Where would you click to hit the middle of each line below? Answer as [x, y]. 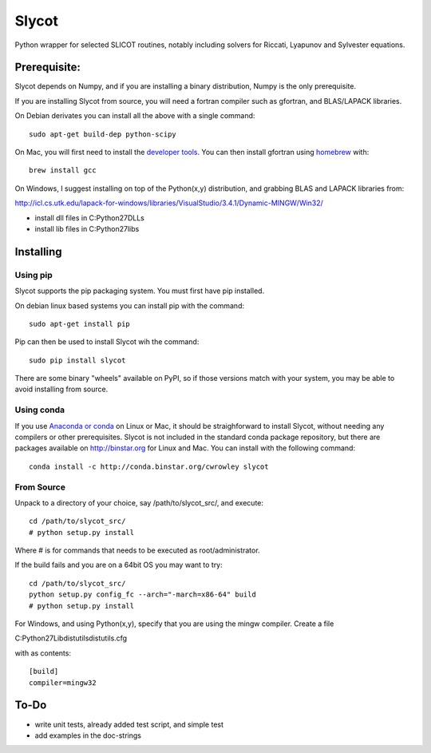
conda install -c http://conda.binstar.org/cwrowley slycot [149, 466]
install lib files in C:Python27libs [87, 228]
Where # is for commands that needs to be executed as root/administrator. [137, 550]
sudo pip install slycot [77, 360]
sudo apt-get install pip [80, 324]
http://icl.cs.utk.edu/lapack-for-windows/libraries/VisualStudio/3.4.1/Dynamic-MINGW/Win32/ [169, 203]
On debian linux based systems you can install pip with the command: [130, 305]
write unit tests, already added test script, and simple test [129, 724]
